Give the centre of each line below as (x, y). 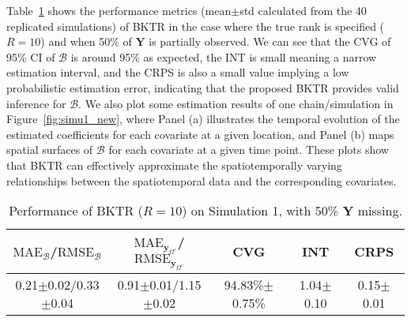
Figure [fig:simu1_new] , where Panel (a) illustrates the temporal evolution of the (203, 119)
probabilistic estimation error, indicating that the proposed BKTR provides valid (203, 87)
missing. (380, 211)
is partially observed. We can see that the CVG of (270, 41)
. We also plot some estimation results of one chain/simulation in (236, 103)
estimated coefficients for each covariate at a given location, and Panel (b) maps (200, 134)
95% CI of (31, 56)
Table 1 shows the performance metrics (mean (119, 10)
